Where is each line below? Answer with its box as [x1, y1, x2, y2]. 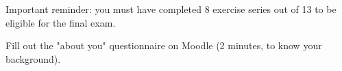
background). [5, 51, 61, 66]
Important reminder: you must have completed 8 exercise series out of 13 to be [5, 2, 337, 16]
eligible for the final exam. [5, 15, 116, 29]
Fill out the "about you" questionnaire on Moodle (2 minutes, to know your [5, 38, 322, 53]
